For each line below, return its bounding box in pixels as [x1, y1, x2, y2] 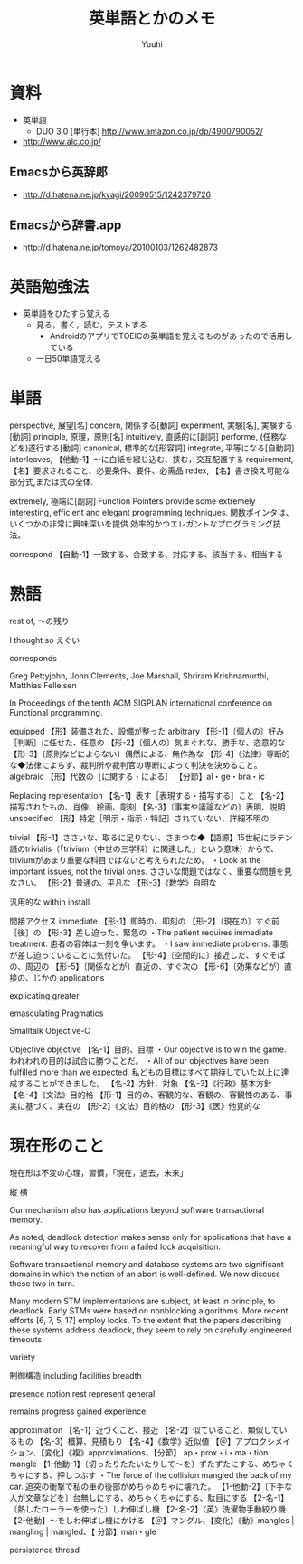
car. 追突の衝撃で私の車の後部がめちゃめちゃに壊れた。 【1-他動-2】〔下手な [9, 1481, 292, 1493]
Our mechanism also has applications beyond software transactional [9, 1205, 265, 1216]
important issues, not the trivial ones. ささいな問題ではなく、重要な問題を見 [9, 866, 292, 877]
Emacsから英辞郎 [9, 165, 109, 180]
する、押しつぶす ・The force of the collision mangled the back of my [33, 1470, 292, 1481]
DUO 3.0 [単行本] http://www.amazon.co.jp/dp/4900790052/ [35, 126, 264, 137]
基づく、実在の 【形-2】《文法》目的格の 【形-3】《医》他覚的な [24, 1101, 260, 1112]
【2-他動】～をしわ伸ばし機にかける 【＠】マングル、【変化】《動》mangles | [9, 1515, 295, 1526]
